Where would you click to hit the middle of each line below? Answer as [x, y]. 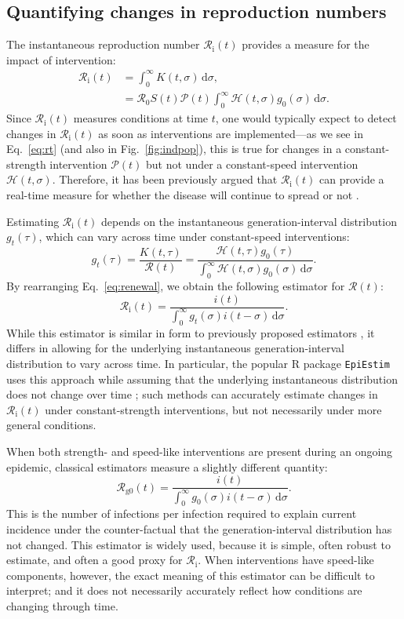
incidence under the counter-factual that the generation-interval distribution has [199, 528]
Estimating [33, 221]
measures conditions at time [141, 118]
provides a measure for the [306, 44]
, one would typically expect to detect [306, 118]
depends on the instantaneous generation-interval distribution [249, 221]
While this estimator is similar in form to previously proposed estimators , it [191, 332]
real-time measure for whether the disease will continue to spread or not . [183, 195]
